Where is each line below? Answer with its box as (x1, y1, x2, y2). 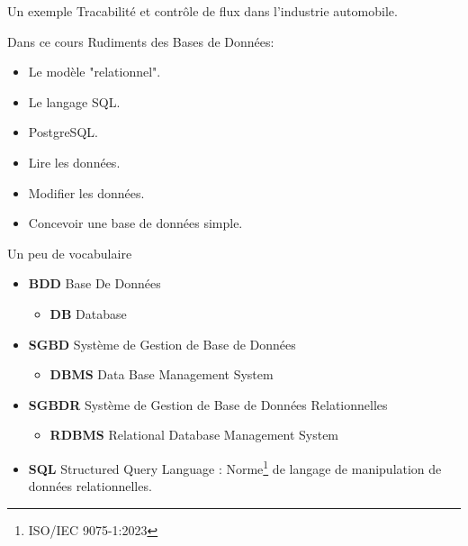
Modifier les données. (28, 183, 145, 202)
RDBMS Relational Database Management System (49, 425, 339, 444)
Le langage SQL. (28, 92, 121, 111)
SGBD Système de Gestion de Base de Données (28, 334, 296, 353)
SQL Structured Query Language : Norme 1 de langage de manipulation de (28, 456, 442, 478)
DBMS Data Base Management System (49, 365, 274, 384)
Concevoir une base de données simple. (28, 214, 243, 232)
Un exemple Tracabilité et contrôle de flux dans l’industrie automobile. (7, 2, 398, 20)
